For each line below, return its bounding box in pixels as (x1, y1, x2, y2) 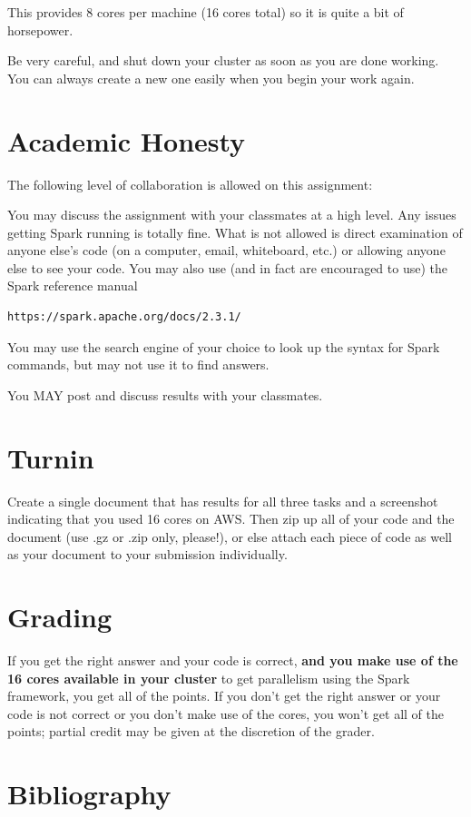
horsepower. (7, 20, 74, 39)
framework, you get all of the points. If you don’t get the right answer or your (7, 686, 441, 705)
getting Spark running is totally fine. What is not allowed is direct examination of (7, 222, 463, 241)
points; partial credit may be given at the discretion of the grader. (7, 722, 375, 741)
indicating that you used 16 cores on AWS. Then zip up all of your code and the (7, 509, 455, 528)
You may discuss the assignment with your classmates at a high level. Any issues (7, 205, 456, 224)
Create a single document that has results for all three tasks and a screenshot (7, 491, 438, 510)
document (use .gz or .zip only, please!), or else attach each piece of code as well (7, 527, 452, 546)
